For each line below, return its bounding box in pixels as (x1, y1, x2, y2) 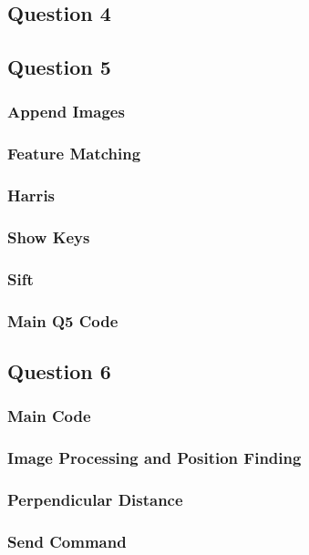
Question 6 (7, 357, 111, 385)
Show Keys (7, 226, 90, 249)
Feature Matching (7, 142, 141, 165)
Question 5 (7, 53, 111, 81)
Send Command (7, 529, 127, 552)
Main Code (7, 405, 91, 427)
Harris (7, 184, 56, 207)
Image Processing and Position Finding (7, 447, 302, 469)
